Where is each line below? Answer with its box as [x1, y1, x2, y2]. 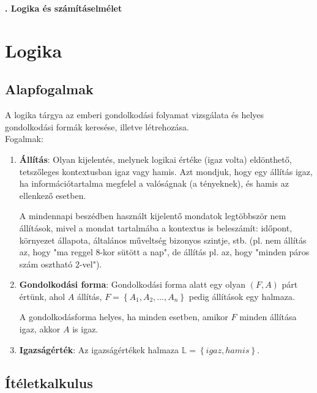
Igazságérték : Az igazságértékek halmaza [19, 343, 179, 356]
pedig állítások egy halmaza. [188, 290, 295, 302]
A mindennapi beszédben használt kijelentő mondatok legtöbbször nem [19, 209, 286, 222]
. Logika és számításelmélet [5, 2, 122, 14]
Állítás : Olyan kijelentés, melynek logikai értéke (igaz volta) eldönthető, [19, 152, 292, 165]
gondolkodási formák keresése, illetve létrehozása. [5, 120, 190, 133]
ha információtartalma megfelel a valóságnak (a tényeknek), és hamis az [19, 177, 289, 190]
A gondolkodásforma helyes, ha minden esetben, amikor [19, 310, 228, 323]
